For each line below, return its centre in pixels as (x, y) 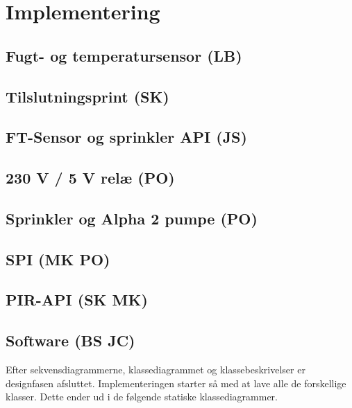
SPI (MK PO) (58, 259)
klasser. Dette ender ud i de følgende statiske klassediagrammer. (142, 397)
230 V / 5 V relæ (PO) (90, 178)
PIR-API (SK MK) (77, 300)
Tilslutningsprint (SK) (87, 96)
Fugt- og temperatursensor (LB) (124, 55)
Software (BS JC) (70, 340)
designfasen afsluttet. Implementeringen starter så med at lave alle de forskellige (176, 383)
